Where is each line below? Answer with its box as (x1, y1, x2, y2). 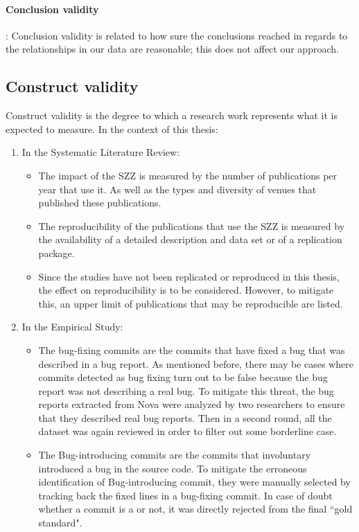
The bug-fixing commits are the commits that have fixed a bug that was (38, 342, 345, 357)
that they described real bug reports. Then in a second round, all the (38, 410, 332, 425)
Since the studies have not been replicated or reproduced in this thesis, (38, 269, 340, 283)
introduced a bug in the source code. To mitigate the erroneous (38, 461, 307, 475)
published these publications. (38, 195, 161, 210)
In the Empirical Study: (21, 319, 123, 334)
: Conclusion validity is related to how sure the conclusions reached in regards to (6, 28, 348, 42)
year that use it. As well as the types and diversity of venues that (38, 181, 317, 196)
